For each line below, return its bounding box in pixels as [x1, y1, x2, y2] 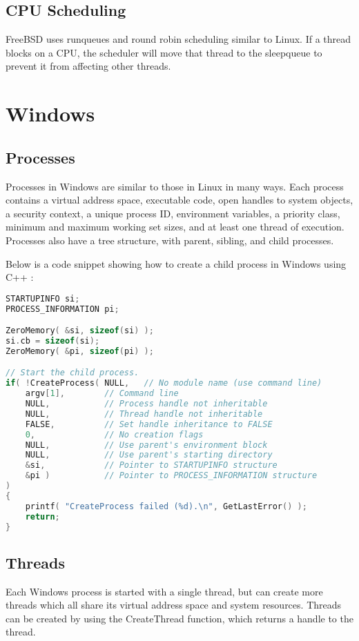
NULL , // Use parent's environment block [25, 440, 268, 450]
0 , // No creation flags [25, 429, 204, 440]
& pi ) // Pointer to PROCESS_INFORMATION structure [25, 471, 318, 481]
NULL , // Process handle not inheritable [25, 399, 268, 409]
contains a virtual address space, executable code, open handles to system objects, [6, 193, 353, 207]
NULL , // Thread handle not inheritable [25, 408, 263, 419]
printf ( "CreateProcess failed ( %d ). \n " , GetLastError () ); [25, 501, 307, 511]
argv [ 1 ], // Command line [25, 388, 179, 399]
